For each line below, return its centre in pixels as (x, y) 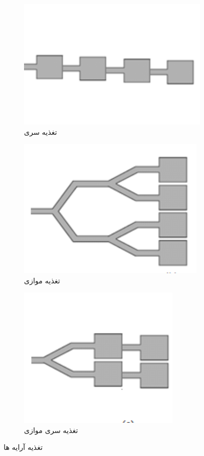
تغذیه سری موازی (51, 430)
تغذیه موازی (42, 280)
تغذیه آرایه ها (23, 447)
